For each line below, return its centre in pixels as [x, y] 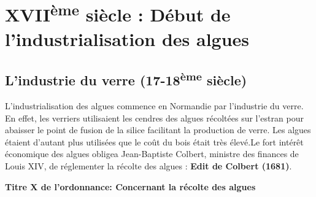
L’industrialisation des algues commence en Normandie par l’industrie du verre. [154, 106]
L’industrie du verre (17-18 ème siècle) [126, 79]
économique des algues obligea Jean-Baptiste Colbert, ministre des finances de [152, 154]
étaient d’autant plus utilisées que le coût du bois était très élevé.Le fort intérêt [154, 141]
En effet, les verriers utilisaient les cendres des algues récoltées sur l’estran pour [154, 118]
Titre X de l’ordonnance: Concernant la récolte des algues [130, 186]
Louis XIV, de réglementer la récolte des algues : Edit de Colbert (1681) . [148, 166]
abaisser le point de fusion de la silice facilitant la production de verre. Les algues [158, 130]
